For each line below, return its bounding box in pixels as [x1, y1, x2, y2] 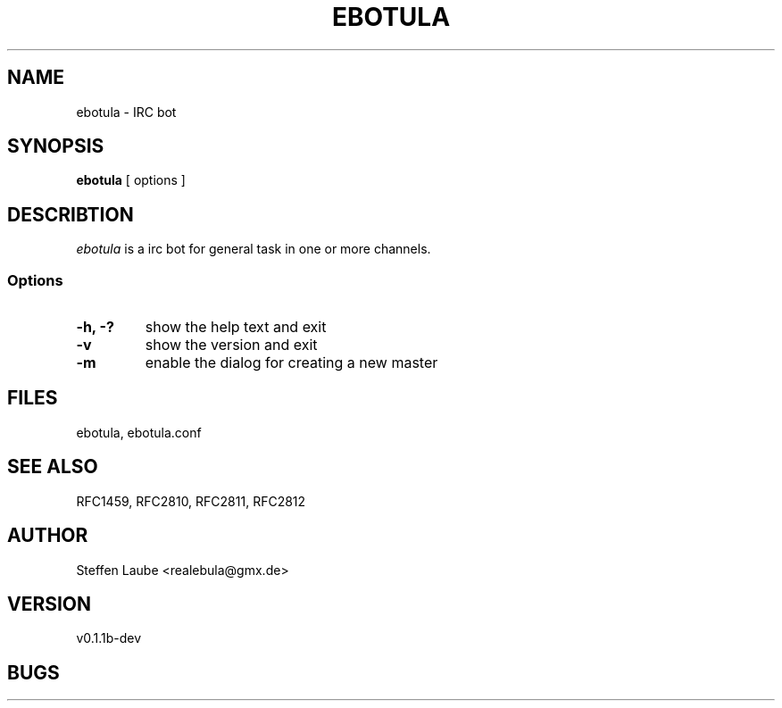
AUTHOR [7, 524, 88, 547]
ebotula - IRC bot [76, 104, 177, 120]
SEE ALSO [7, 455, 98, 479]
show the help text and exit [145, 318, 327, 337]
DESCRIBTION [7, 203, 134, 226]
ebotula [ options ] [76, 172, 186, 188]
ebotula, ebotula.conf [76, 424, 202, 440]
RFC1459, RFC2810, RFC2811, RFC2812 [76, 493, 306, 509]
